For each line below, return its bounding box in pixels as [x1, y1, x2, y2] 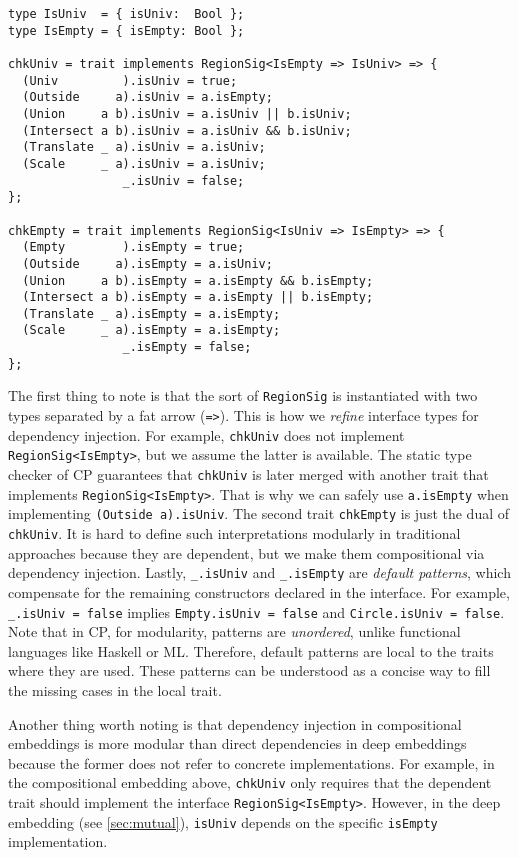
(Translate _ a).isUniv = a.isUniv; [22, 140, 266, 155]
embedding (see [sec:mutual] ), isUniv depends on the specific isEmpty [8, 811, 438, 832]
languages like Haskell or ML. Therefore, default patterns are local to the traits [8, 640, 494, 661]
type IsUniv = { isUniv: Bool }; [8, 7, 245, 21]
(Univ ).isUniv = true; [22, 73, 238, 88]
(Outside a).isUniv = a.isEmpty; [22, 90, 273, 105]
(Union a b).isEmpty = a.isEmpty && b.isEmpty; [22, 273, 374, 288]
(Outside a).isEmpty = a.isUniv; [22, 256, 273, 271]
